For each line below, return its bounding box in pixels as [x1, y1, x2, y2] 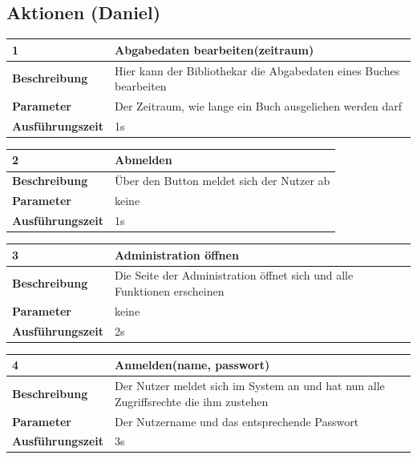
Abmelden [115, 151, 172, 168]
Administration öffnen [115, 246, 239, 263]
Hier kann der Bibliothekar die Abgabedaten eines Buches [115, 62, 400, 79]
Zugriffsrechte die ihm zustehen [115, 393, 269, 409]
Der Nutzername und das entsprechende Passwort [115, 413, 359, 429]
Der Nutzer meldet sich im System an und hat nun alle [115, 377, 385, 394]
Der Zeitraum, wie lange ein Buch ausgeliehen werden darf [115, 97, 403, 114]
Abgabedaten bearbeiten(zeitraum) [115, 41, 314, 58]
